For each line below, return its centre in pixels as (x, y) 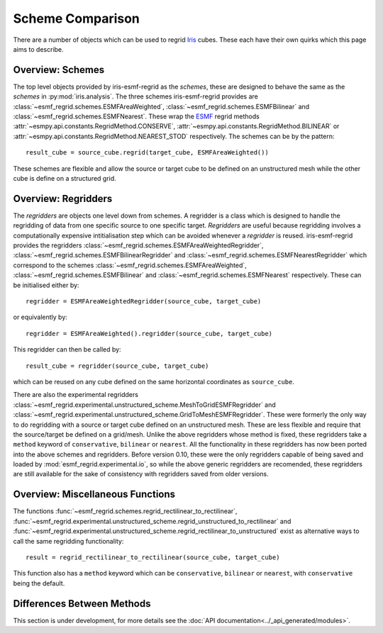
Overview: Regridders (63, 198)
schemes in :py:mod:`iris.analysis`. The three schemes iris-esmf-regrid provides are (136, 96)
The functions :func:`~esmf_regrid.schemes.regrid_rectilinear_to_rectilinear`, (125, 511)
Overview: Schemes (59, 70)
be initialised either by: (46, 285)
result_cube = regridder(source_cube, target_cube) (117, 366)
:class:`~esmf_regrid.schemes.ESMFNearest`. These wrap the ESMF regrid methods (137, 116)
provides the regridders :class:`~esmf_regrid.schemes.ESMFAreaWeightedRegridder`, (138, 245)
